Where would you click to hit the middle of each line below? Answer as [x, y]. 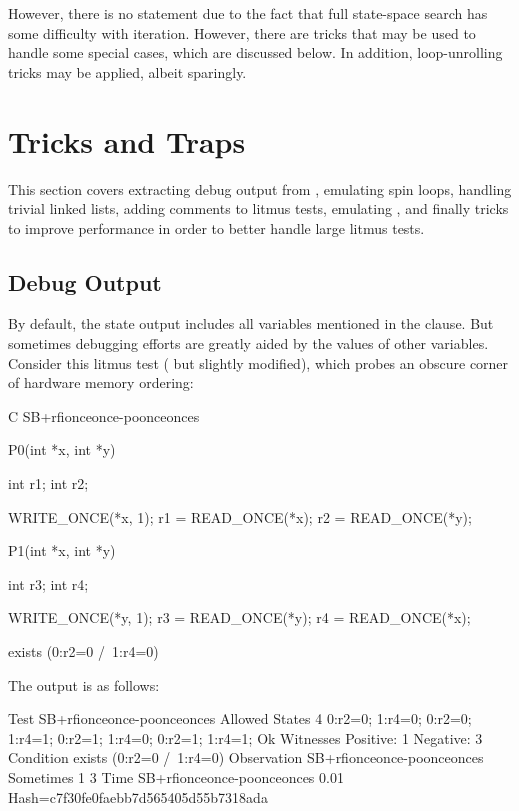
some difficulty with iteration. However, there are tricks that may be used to [242, 32]
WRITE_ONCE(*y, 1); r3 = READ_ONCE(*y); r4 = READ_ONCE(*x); [239, 617]
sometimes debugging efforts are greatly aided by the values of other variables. [248, 343]
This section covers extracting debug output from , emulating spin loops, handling [260, 188]
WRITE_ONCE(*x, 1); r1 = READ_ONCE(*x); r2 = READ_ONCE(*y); [240, 516]
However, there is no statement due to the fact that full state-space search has [248, 13]
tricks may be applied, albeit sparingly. [127, 71]
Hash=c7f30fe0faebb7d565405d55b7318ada [138, 796]
